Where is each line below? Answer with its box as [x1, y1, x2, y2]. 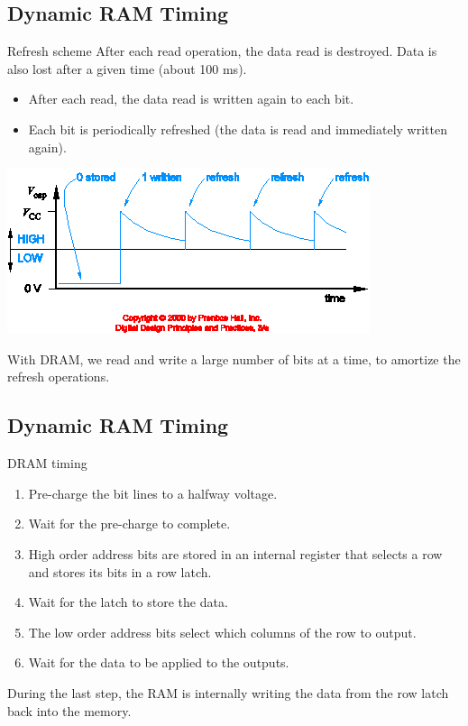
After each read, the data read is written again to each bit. [28, 89, 354, 108]
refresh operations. [7, 367, 110, 386]
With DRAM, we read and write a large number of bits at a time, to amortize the [7, 349, 461, 368]
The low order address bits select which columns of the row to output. [28, 622, 417, 641]
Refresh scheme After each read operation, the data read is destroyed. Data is [7, 41, 437, 60]
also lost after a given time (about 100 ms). [7, 59, 247, 78]
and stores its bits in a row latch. [28, 562, 212, 581]
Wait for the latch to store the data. [28, 593, 228, 611]
